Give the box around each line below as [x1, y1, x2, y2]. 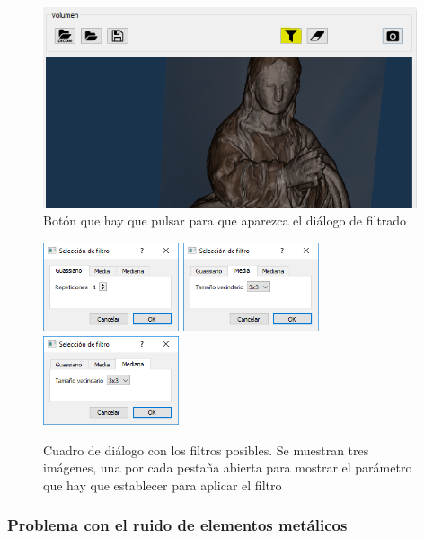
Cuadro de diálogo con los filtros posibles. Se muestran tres [43, 440, 369, 459]
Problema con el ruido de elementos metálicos [7, 514, 348, 536]
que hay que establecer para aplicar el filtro [43, 475, 282, 494]
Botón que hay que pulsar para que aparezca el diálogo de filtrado [43, 211, 407, 230]
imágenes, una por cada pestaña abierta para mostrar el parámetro [43, 458, 412, 477]
